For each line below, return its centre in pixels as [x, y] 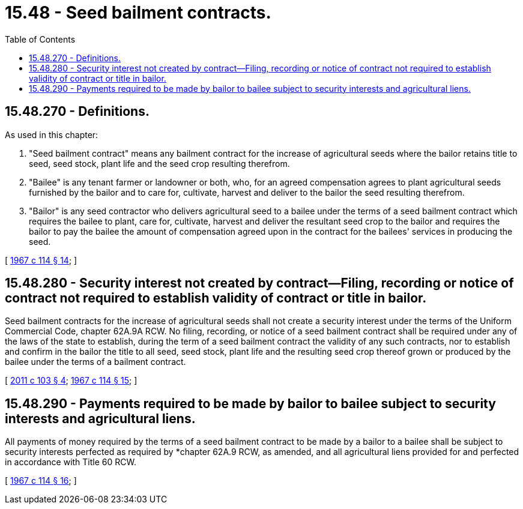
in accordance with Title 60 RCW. [71, 462]
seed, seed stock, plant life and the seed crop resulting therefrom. [159, 163]
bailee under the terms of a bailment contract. [95, 362]
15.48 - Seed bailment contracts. [138, 13]
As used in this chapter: [52, 134]
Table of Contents [40, 39]
